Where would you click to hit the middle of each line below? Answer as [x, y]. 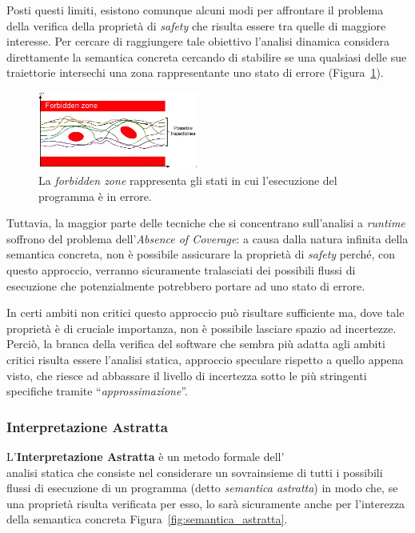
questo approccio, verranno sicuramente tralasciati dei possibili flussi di [181, 270]
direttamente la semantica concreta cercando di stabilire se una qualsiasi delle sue [207, 56]
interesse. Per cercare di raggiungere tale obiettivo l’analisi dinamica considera [198, 41]
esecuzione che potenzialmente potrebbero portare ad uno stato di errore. [186, 285]
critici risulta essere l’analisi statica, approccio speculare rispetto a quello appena [205, 359]
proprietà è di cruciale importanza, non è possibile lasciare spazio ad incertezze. [202, 328]
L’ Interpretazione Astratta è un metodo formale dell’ [146, 456]
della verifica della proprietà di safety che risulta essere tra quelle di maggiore [196, 25]
